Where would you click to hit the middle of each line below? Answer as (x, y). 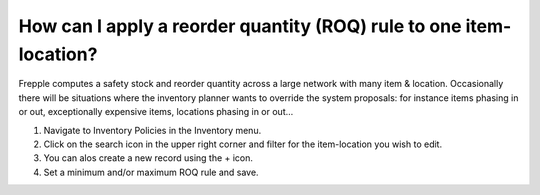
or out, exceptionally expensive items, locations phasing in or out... (156, 112)
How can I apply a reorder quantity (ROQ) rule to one (240, 26)
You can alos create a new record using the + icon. (148, 158)
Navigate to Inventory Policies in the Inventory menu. (152, 130)
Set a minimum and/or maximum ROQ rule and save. (151, 172)
